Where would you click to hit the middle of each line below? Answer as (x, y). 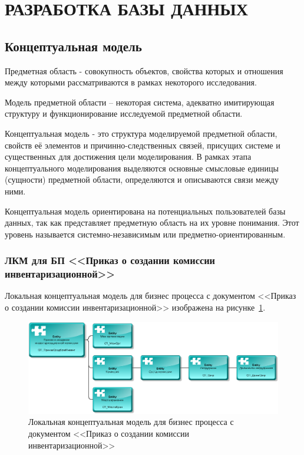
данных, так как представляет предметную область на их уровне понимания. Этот (152, 222)
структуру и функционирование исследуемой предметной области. (124, 113)
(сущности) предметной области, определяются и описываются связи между (142, 179)
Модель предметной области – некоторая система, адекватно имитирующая (140, 102)
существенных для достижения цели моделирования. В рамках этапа (128, 156)
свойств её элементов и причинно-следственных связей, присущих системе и (143, 145)
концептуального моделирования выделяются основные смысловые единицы (142, 168)
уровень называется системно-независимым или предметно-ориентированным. (145, 234)
